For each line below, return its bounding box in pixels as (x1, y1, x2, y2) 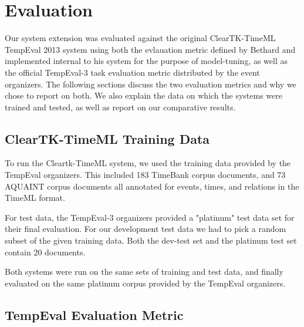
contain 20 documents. (5, 245, 86, 258)
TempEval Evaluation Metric (5, 305, 184, 323)
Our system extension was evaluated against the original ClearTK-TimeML (5, 32, 276, 44)
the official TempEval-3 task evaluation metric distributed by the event (5, 66, 260, 78)
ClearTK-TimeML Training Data (5, 129, 210, 147)
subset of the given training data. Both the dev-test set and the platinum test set (5, 234, 297, 247)
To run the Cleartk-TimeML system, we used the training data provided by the (5, 157, 291, 169)
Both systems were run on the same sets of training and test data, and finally (5, 265, 283, 278)
